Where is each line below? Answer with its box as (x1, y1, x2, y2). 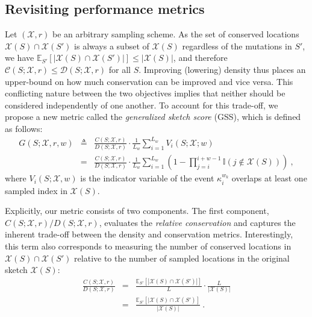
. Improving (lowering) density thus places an (139, 63, 306, 75)
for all (108, 63, 131, 75)
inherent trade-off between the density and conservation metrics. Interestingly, (5, 228, 293, 240)
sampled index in (5, 184, 67, 196)
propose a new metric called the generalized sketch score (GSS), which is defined (5, 110, 301, 123)
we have (5, 51, 34, 64)
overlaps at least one (231, 172, 307, 184)
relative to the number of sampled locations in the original (74, 251, 290, 264)
